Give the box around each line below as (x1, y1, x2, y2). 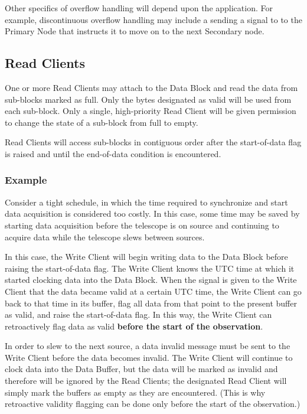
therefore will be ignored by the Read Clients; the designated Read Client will (5, 374, 287, 387)
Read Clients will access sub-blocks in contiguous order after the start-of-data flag (5, 136, 302, 148)
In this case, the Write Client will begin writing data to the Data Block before (5, 250, 288, 263)
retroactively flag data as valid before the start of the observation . (5, 320, 263, 332)
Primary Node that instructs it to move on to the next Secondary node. (5, 25, 264, 37)
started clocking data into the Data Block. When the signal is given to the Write (5, 273, 297, 286)
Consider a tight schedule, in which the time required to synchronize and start (5, 195, 288, 208)
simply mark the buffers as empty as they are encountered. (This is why (5, 386, 266, 398)
